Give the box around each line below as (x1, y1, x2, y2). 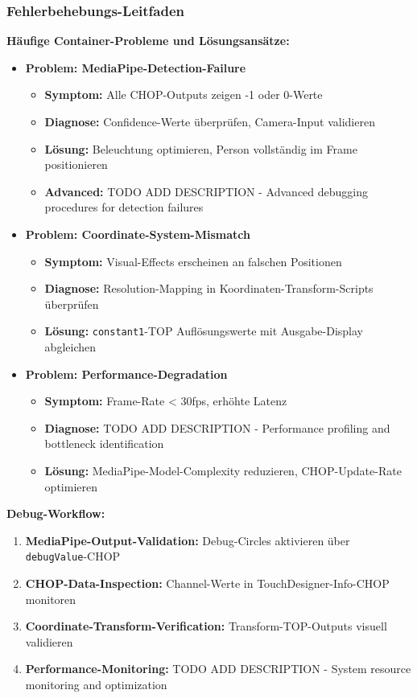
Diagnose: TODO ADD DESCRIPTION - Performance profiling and (44, 419, 390, 436)
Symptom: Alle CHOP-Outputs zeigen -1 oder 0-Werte (44, 86, 323, 103)
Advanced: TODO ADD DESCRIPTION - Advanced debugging (44, 183, 369, 199)
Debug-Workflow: (6, 505, 105, 522)
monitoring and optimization (25, 675, 167, 692)
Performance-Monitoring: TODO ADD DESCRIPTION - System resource (25, 660, 411, 677)
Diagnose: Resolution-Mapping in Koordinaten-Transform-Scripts (44, 280, 374, 297)
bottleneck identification (44, 435, 164, 452)
